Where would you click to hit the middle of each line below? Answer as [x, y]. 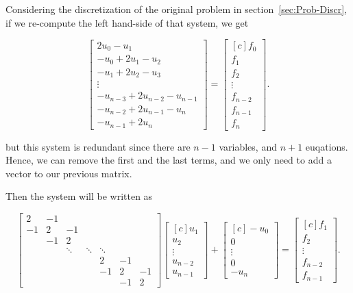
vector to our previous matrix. [69, 173]
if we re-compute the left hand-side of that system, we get [127, 22]
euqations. [327, 146]
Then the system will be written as [79, 196]
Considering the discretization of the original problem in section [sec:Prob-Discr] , [176, 9]
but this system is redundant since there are [98, 146]
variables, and [248, 146]
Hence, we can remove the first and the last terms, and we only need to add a [169, 160]
